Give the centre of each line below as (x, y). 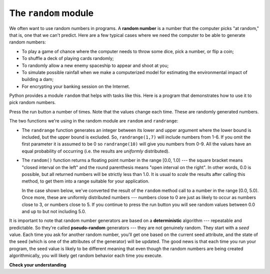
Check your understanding (38, 264)
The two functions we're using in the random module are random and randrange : (94, 121)
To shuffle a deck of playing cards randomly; (68, 58)
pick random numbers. (32, 102)
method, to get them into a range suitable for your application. (85, 181)
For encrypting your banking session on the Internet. (76, 86)
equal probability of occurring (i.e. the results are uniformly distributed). (96, 151)
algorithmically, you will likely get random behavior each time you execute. (86, 255)
